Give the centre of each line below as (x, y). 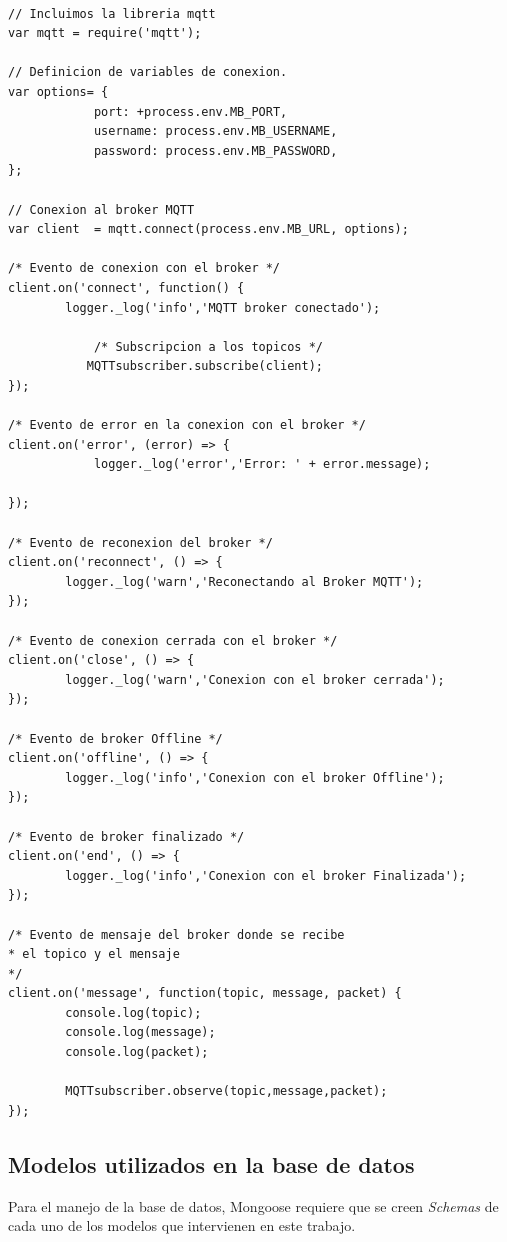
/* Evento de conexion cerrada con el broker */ (173, 640)
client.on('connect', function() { (126, 287)
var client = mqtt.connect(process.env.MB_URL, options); (208, 229)
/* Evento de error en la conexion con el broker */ (187, 425)
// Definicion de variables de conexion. (148, 72)
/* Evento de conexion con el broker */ (144, 268)
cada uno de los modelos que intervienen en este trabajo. (182, 1225)
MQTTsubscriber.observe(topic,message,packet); (226, 1091)
